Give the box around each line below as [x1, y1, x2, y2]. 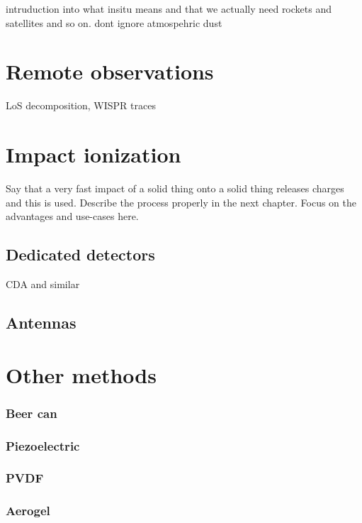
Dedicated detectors [6, 243, 155, 265]
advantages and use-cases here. [6, 209, 139, 224]
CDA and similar [6, 277, 80, 292]
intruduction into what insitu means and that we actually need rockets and [6, 1, 332, 16]
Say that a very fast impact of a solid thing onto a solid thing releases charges [6, 181, 344, 196]
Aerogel [6, 502, 50, 519]
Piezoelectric [6, 436, 80, 454]
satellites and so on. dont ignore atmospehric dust [6, 15, 222, 30]
